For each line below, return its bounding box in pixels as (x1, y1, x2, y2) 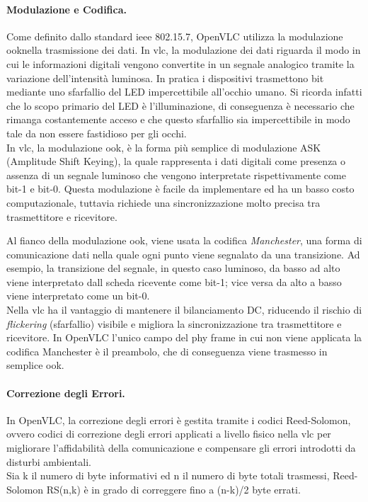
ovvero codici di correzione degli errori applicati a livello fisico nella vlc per (6, 426, 331, 441)
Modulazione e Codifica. (6, 1, 127, 16)
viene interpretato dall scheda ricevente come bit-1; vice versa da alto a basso (6, 274, 342, 289)
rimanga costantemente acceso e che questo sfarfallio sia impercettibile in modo (6, 112, 350, 127)
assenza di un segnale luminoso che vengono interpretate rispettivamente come (6, 167, 346, 182)
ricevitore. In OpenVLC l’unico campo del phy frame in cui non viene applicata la (6, 330, 362, 345)
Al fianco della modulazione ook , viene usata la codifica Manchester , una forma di (6, 233, 362, 248)
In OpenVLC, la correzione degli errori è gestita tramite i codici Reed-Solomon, (6, 412, 351, 427)
